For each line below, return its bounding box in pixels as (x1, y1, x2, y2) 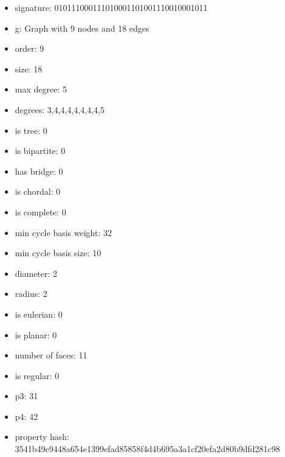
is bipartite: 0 (15, 144, 66, 157)
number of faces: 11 (15, 349, 88, 361)
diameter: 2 (15, 267, 58, 279)
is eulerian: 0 (15, 307, 63, 320)
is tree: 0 (15, 124, 47, 136)
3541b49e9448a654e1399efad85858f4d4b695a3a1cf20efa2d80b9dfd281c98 (15, 442, 280, 455)
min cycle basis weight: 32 (15, 226, 112, 239)
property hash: (15, 430, 70, 443)
